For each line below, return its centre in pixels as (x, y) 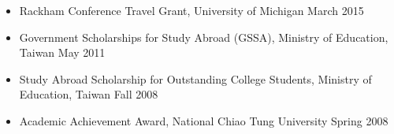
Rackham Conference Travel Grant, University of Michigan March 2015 (191, 10)
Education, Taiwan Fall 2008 (89, 94)
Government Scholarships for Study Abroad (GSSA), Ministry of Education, (204, 37)
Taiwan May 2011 (62, 52)
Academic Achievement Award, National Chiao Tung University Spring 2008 (204, 120)
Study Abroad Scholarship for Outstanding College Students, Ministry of (195, 78)
